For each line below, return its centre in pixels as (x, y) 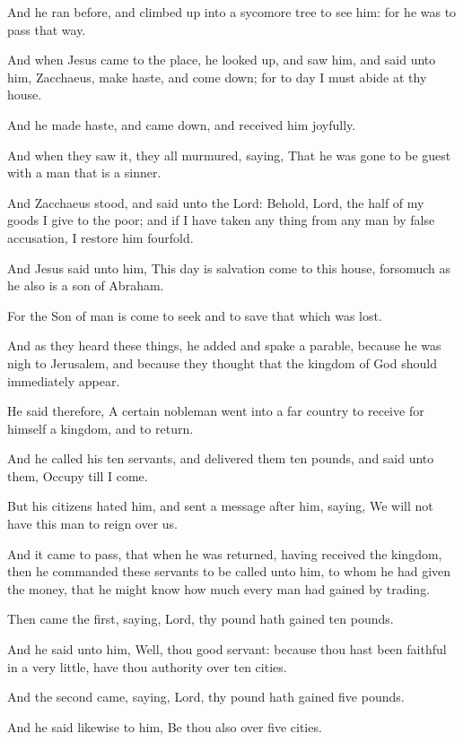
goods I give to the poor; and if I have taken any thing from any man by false (221, 220)
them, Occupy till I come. (78, 475)
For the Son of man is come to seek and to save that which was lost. (195, 315)
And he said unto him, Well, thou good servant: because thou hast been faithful (227, 649)
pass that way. (47, 29)
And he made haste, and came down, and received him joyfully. (182, 124)
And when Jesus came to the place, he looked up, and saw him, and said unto (222, 60)
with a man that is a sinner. (84, 173)
